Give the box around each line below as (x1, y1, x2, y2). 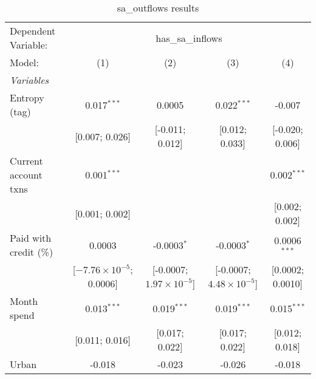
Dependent (10, 24, 56, 38)
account (10, 168, 43, 182)
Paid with (10, 231, 52, 245)
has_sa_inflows (156, 30, 222, 45)
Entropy (10, 90, 44, 104)
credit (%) (10, 245, 53, 259)
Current (10, 154, 43, 168)
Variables (10, 73, 49, 87)
